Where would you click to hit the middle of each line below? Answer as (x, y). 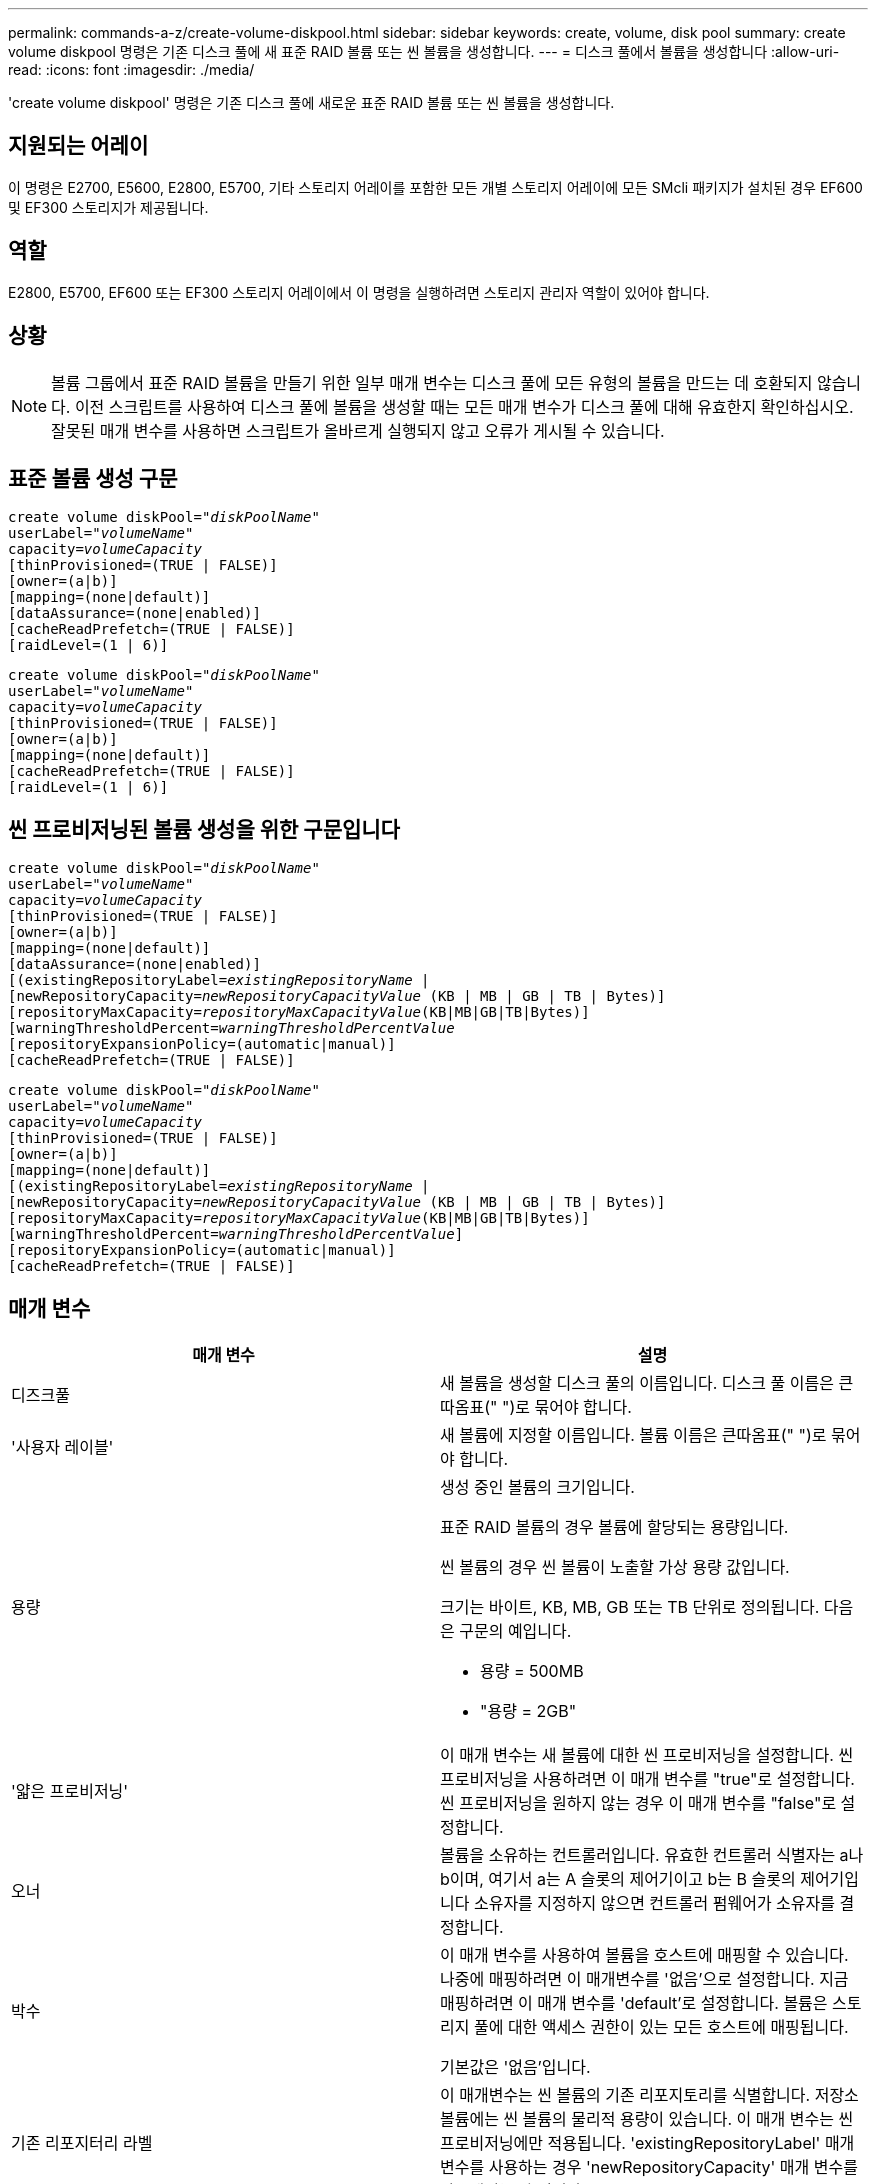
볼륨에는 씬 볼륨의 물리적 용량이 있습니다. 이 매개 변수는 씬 (647, 2119)
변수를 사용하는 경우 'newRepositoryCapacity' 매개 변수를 (649, 2167)
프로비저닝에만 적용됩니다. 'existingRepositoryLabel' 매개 (647, 2143)
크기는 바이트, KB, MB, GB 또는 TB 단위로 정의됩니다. (630, 1607)
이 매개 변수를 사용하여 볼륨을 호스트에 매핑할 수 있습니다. (644, 1955)
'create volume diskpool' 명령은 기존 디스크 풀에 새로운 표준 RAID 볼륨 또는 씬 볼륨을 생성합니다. (311, 102)
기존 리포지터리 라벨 (82, 2143)
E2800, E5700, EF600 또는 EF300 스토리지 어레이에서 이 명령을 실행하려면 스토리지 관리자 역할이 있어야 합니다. (359, 292)
